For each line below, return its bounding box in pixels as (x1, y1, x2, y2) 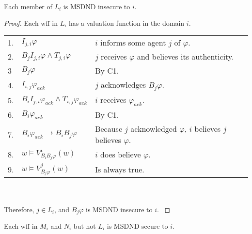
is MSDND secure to (107, 220, 168, 231)
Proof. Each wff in (4, 17, 58, 28)
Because (95, 123, 123, 135)
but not (73, 220, 96, 231)
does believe (100, 148, 141, 160)
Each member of (4, 1, 52, 11)
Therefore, (4, 204, 34, 214)
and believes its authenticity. (137, 51, 234, 62)
